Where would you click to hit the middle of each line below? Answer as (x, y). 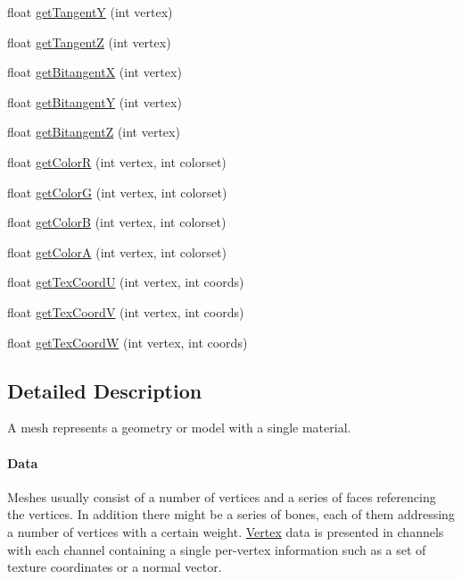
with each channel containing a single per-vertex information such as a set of (217, 549)
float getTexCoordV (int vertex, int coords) (126, 311)
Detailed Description (105, 390)
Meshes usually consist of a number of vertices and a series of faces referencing (222, 496)
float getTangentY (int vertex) (90, 12)
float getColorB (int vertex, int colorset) (117, 222)
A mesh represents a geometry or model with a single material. (179, 428)
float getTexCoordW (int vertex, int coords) (128, 342)
